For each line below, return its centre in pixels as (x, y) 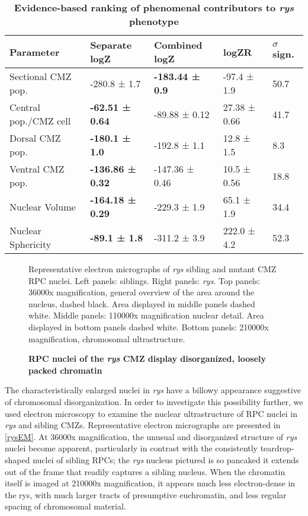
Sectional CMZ (41, 76)
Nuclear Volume (43, 206)
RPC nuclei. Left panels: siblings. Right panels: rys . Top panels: (145, 280)
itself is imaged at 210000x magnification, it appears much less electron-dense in (150, 483)
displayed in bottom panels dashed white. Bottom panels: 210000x (149, 327)
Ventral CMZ (37, 169)
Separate (111, 45)
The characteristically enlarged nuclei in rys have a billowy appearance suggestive (153, 390)
